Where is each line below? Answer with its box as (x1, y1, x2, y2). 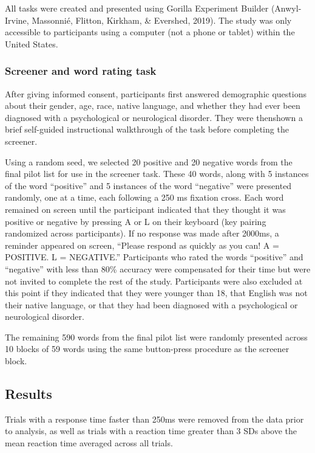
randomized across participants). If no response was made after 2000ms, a (5, 227, 279, 240)
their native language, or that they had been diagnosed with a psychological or (5, 298, 298, 311)
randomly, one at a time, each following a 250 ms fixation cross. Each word (5, 191, 284, 204)
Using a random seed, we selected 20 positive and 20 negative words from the (5, 155, 293, 168)
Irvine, (5, 13, 29, 26)
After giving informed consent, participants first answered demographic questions (5, 87, 307, 100)
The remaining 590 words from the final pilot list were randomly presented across (5, 330, 308, 343)
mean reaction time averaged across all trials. (5, 437, 173, 449)
